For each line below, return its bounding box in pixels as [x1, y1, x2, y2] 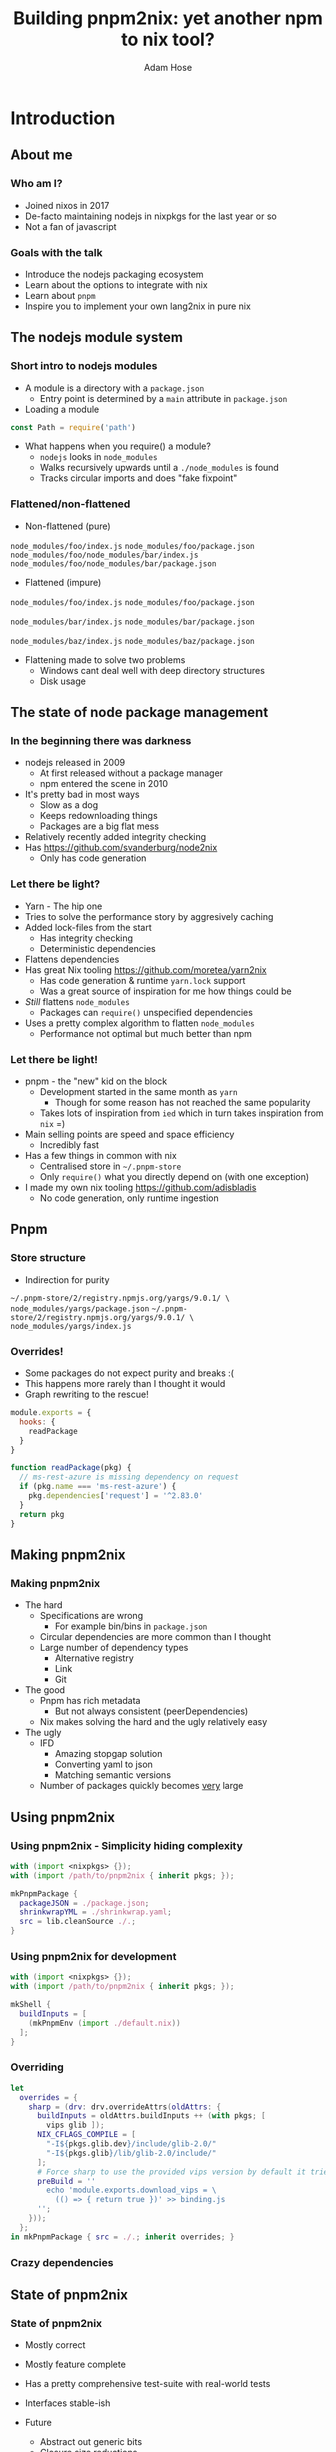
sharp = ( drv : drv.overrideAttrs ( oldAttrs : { [28, 2102, 222, 2112]
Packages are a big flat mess [39, 820, 160, 832]
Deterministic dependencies [39, 942, 157, 954]
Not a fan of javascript [24, 220, 117, 232]
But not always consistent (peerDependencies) [54, 1705, 249, 1717]
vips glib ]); [46, 2120, 105, 2131]
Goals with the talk [10, 245, 103, 259]
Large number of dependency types [39, 1642, 189, 1654]
